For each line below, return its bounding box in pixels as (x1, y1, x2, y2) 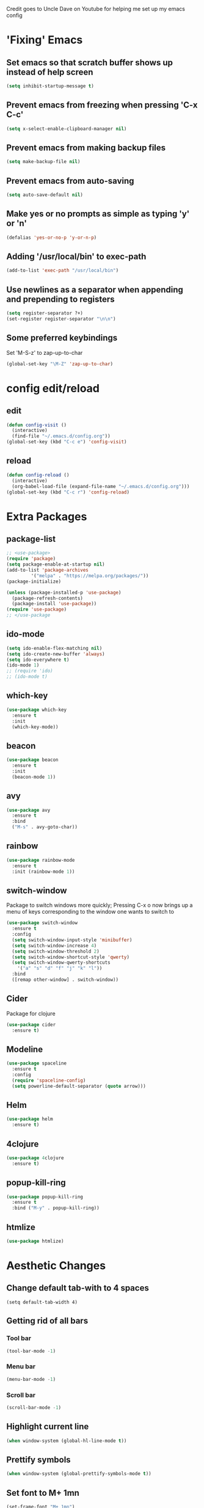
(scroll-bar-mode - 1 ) (6, 1404, 62, 1410)
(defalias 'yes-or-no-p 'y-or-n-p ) (6, 235, 97, 241)
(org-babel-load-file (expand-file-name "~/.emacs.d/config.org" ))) (12, 483, 190, 489)
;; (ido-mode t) (6, 674, 48, 680)
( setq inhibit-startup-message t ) (6, 83, 95, 89)
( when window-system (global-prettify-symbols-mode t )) (6, 1471, 151, 1477)
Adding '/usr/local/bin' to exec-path (6, 252, 147, 262)
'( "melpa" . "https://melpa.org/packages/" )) (31, 572, 149, 579)
